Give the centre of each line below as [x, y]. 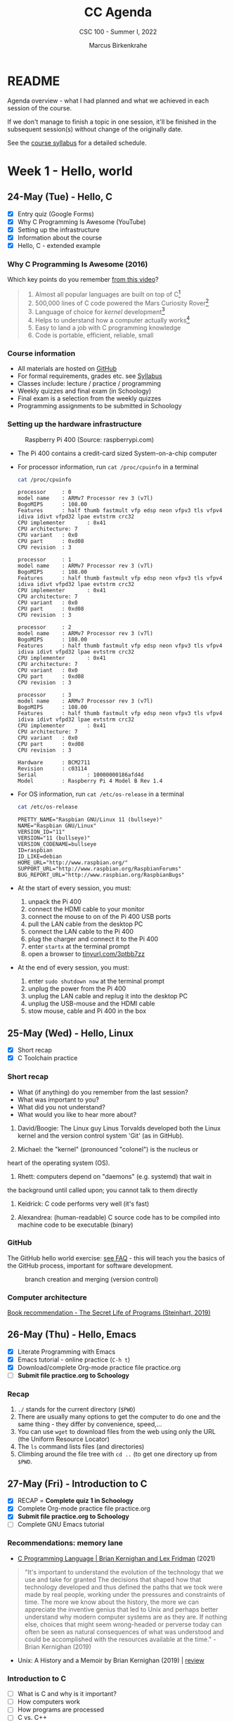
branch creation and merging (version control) [92, 1279]
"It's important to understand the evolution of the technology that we [124, 1572]
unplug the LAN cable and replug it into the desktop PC [108, 996]
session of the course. [40, 108]
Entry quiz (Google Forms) [56, 214]
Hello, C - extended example [59, 245]
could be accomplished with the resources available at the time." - [120, 1639]
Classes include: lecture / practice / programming [89, 384]
